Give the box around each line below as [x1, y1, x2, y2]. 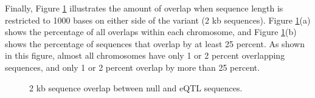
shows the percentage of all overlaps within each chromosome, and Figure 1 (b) [5, 25, 297, 38]
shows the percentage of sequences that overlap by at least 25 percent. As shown [5, 37, 305, 50]
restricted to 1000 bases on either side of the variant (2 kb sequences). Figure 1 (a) [5, 13, 311, 26]
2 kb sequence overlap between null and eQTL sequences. [29, 81, 243, 94]
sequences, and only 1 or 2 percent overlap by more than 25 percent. [5, 60, 260, 73]
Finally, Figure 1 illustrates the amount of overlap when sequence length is [5, 2, 283, 14]
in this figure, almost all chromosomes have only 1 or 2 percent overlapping [5, 49, 285, 62]
